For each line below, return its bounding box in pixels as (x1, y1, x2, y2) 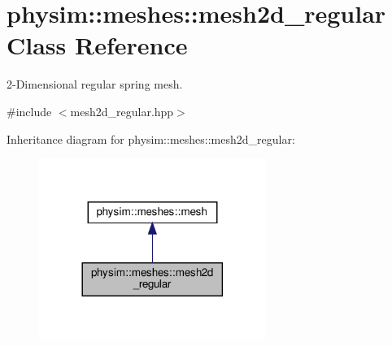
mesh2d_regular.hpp (70, 102, 174, 119)
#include (7, 102, 52, 119)
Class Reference (7, 28, 188, 62)
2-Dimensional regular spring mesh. (7, 76, 183, 93)
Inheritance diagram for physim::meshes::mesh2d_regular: (7, 130, 295, 147)
